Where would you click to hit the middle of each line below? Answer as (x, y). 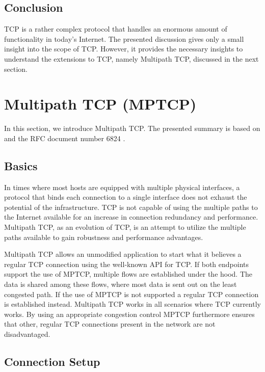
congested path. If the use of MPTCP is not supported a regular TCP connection (131, 294)
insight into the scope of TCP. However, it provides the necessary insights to (124, 49)
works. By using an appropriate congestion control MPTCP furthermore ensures (129, 314)
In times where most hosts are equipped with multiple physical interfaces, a (122, 187)
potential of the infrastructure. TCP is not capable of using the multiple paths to (131, 207)
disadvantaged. (27, 334)
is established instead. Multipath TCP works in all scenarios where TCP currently (132, 304)
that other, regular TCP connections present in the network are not (110, 324)
